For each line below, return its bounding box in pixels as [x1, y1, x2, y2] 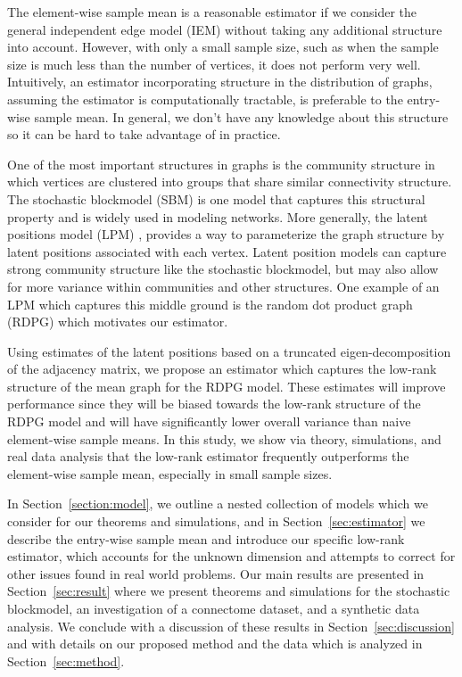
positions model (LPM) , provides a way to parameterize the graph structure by [7, 225, 445, 244]
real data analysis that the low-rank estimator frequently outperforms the [7, 447, 409, 466]
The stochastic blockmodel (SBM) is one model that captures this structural [7, 189, 425, 208]
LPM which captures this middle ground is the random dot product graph [7, 294, 413, 313]
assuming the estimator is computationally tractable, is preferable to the [7, 89, 403, 108]
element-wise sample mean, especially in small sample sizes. [7, 464, 333, 483]
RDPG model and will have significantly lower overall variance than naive [7, 412, 411, 431]
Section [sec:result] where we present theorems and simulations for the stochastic [7, 582, 450, 600]
